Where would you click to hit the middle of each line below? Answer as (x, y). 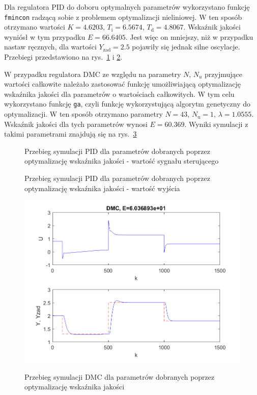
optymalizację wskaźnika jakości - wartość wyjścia (102, 188)
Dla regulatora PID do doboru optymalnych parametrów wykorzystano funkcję (127, 7)
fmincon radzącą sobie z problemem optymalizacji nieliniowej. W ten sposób (123, 17)
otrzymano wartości (35, 27)
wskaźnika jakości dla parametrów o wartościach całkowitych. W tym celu (119, 94)
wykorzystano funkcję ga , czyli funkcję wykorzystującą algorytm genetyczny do (127, 104)
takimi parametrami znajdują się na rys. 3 (70, 134)
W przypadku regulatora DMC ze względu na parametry (93, 74)
